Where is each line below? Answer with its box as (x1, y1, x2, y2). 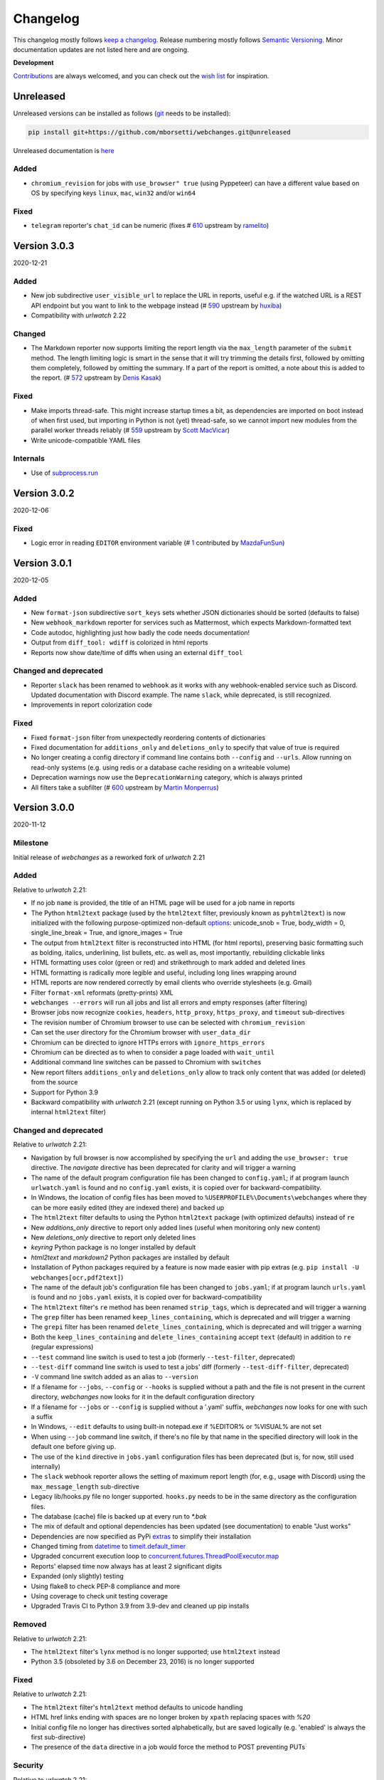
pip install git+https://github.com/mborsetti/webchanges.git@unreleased (28, 128, 291, 136)
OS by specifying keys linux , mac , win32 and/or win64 (31, 189, 196, 197)
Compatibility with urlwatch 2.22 (31, 311, 127, 320)
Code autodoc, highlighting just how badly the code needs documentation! (31, 628, 250, 637)
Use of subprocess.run (31, 468, 99, 477)
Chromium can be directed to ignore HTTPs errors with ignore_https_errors (31, 1038, 266, 1047)
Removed (13, 1620, 47, 1630)
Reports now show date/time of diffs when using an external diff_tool (31, 648, 243, 656)
